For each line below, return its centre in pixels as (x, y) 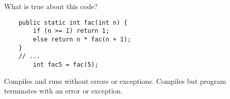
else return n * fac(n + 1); (82, 39)
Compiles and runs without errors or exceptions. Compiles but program (115, 81)
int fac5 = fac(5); (66, 64)
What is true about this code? (51, 6)
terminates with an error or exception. (63, 91)
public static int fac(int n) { (73, 22)
